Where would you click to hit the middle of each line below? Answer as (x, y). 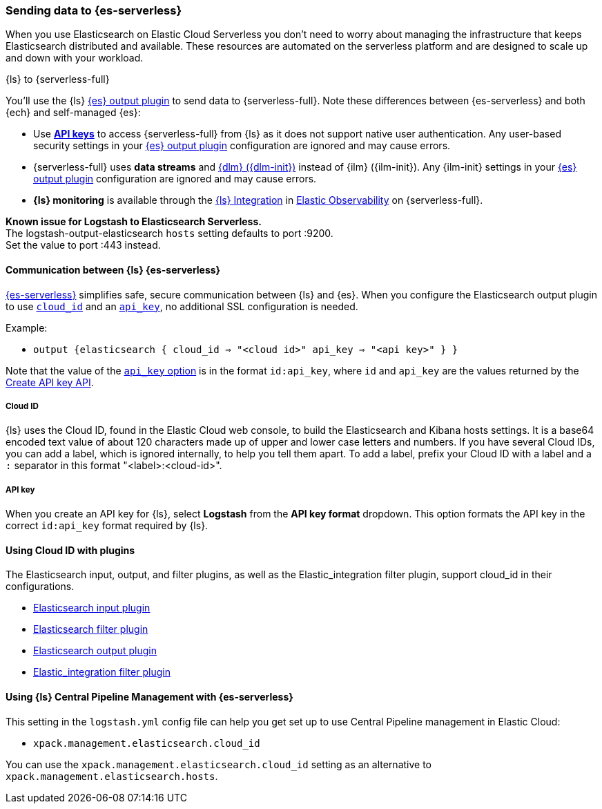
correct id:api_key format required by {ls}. (107, 526)
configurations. (40, 587)
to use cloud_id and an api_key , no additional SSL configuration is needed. (182, 306)
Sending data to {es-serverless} (94, 10)
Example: (27, 327)
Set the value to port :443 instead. (83, 245)
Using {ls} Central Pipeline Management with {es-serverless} (149, 696)
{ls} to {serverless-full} (58, 79)
